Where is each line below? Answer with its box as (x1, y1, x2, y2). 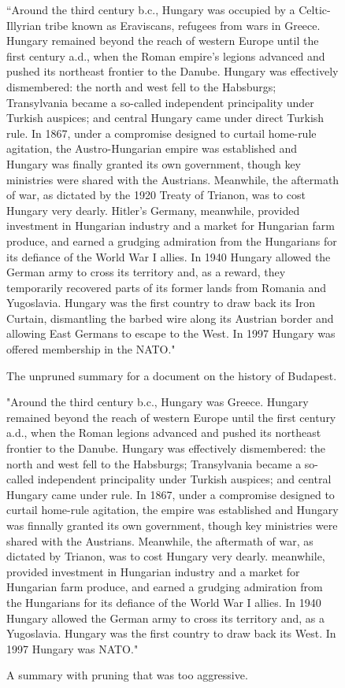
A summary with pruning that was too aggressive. (6, 667, 248, 683)
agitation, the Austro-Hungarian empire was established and (6, 140, 298, 157)
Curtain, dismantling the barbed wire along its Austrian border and (6, 309, 334, 326)
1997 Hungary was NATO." (6, 640, 139, 657)
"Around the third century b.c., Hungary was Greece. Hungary (6, 394, 309, 410)
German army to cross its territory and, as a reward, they (6, 264, 286, 280)
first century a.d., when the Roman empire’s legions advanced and (6, 47, 325, 64)
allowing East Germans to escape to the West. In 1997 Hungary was (6, 325, 336, 342)
